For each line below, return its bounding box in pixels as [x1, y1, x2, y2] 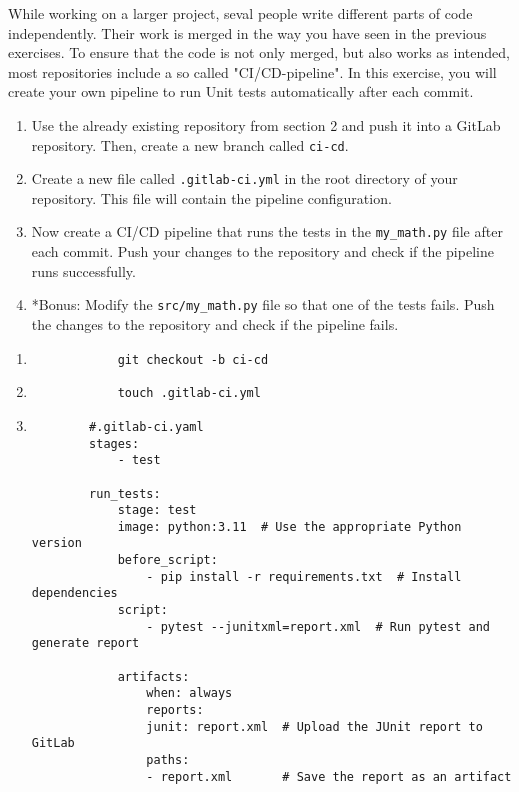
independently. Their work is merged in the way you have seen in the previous [8, 22, 487, 43]
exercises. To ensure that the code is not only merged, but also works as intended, [8, 42, 510, 63]
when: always [146, 686, 233, 701]
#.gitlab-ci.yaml [89, 419, 204, 434]
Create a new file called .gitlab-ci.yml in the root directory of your [31, 168, 458, 189]
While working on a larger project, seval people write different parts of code [8, 3, 473, 23]
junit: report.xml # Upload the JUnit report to [146, 719, 483, 734]
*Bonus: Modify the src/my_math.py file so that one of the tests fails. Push [31, 294, 495, 315]
